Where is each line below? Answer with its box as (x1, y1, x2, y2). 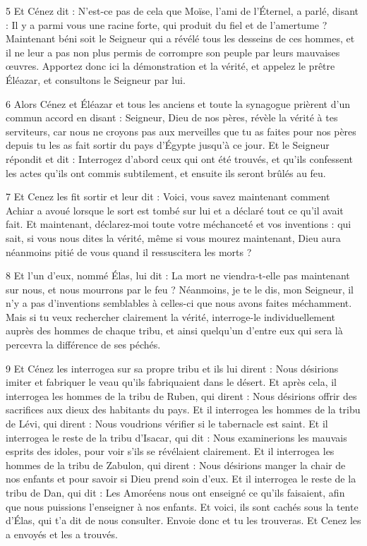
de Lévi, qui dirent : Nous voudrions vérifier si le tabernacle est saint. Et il (6, 416, 328, 431)
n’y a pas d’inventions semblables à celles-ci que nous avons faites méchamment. (6, 296, 352, 310)
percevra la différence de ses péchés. (6, 337, 161, 352)
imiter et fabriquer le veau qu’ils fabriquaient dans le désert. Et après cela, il (6, 375, 337, 389)
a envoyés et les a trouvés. (6, 526, 118, 541)
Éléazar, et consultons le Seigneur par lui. (6, 72, 186, 87)
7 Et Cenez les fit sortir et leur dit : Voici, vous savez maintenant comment (6, 189, 330, 204)
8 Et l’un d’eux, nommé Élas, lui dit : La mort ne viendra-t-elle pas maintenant (6, 268, 350, 283)
